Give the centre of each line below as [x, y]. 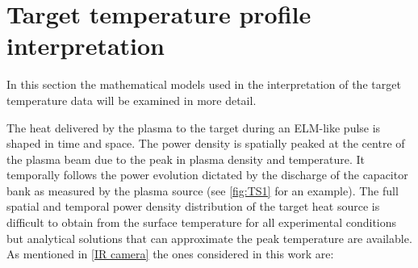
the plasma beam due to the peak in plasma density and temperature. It [186, 159]
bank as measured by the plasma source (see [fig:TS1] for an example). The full [203, 190]
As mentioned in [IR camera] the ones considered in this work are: [170, 254]
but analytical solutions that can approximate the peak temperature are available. [209, 238]
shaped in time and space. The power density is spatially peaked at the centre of [206, 143]
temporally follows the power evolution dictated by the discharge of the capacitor [207, 175]
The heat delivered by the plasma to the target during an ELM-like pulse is [194, 127]
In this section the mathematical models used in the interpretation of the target [204, 84]
